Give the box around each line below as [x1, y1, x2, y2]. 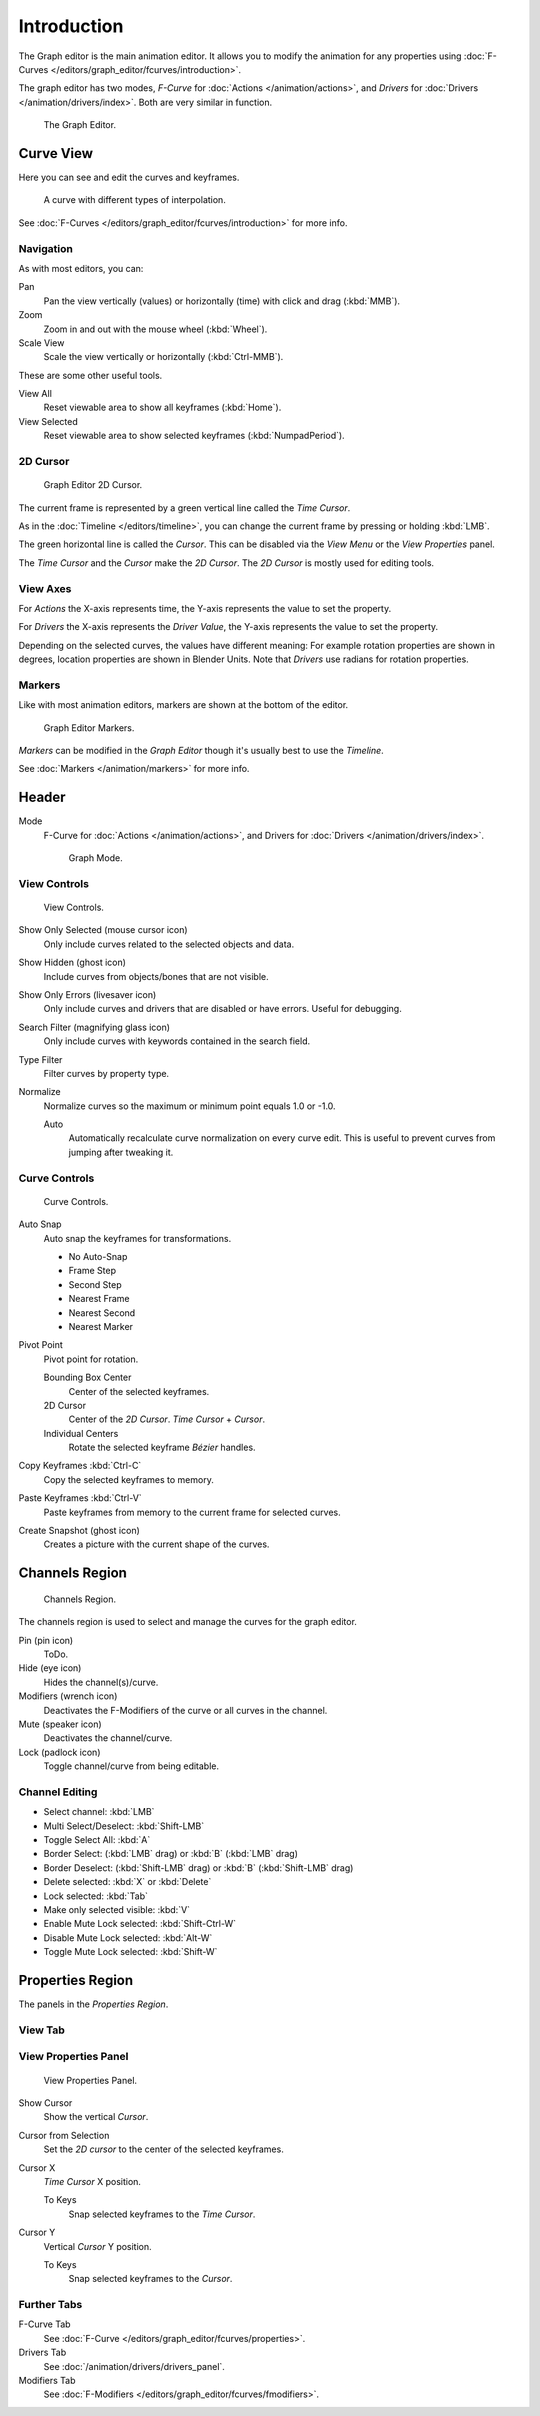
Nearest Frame [68, 1293, 130, 1305]
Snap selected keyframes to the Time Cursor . [68, 2208, 256, 2220]
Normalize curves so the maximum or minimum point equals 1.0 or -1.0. [43, 1100, 336, 1112]
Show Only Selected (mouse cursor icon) [18, 924, 189, 936]
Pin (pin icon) [18, 1634, 74, 1646]
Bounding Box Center [43, 1371, 132, 1384]
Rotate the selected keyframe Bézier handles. [68, 1441, 256, 1454]
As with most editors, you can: [18, 262, 144, 274]
